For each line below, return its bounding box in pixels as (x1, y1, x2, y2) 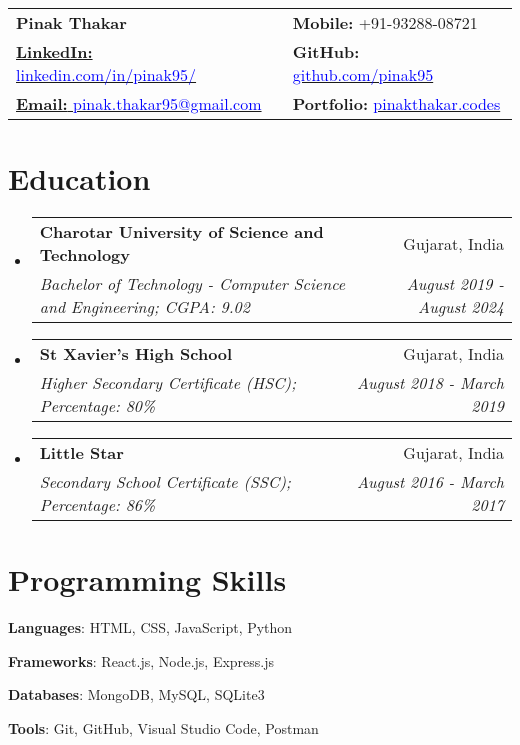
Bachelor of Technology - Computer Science (39, 272, 346, 296)
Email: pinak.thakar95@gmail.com (16, 92, 262, 115)
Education (8, 158, 151, 199)
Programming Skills (8, 559, 287, 600)
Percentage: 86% (39, 493, 156, 517)
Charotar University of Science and (39, 220, 324, 244)
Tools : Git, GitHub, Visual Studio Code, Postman (8, 718, 319, 739)
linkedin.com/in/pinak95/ (16, 63, 197, 86)
